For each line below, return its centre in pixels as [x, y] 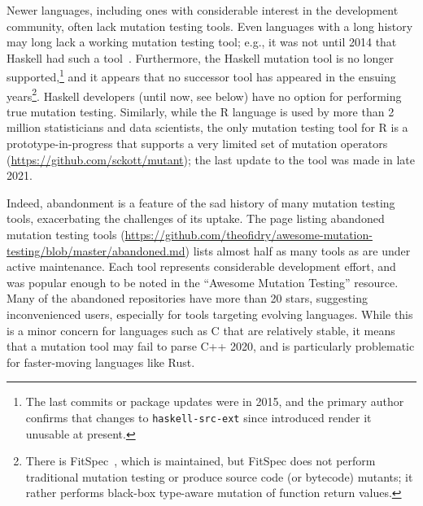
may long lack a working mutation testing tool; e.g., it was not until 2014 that [202, 42]
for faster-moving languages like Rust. [101, 362]
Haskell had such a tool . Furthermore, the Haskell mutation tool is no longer [200, 57]
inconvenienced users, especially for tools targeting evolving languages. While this [210, 314]
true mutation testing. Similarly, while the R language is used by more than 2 [201, 111]
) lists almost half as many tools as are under [298, 250]
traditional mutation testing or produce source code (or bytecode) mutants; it [219, 476]
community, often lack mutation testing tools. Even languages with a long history [210, 26]
